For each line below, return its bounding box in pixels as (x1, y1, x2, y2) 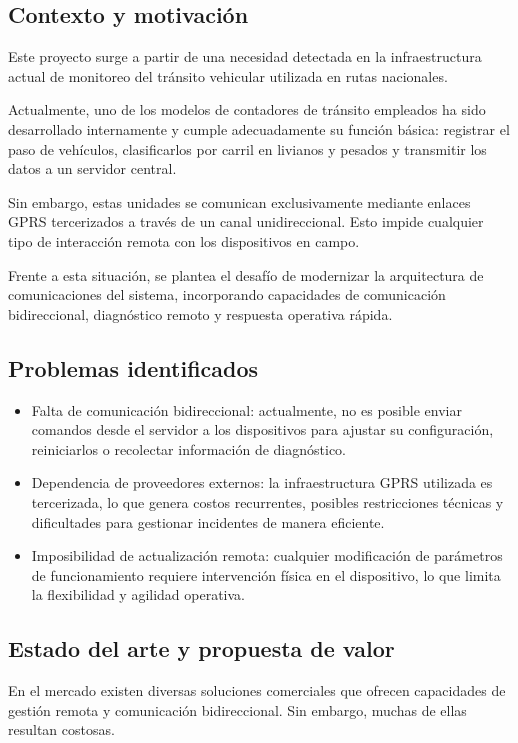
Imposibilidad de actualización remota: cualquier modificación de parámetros (31, 545, 503, 566)
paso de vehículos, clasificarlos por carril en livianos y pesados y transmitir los (8, 138, 487, 159)
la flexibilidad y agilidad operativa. (31, 584, 246, 605)
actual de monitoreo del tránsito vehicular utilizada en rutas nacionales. (8, 65, 448, 86)
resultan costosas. (8, 719, 115, 740)
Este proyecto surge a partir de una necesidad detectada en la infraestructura (8, 46, 482, 67)
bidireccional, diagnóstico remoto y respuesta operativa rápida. (8, 303, 393, 324)
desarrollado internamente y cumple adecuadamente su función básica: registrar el (8, 118, 510, 139)
